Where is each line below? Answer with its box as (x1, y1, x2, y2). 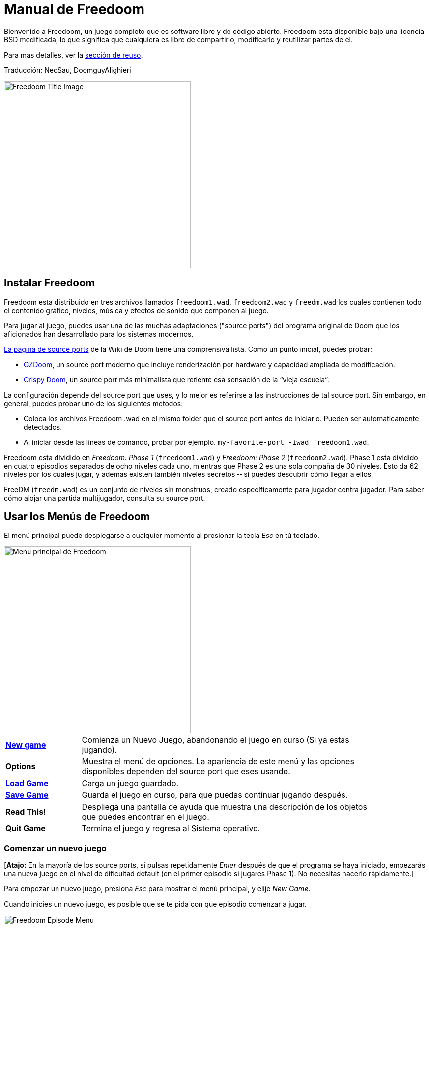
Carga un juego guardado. (82, 778, 179, 788)
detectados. (24, 422, 62, 431)
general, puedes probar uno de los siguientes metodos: (4, 399, 183, 408)
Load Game (5, 778, 49, 788)
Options (5, 761, 36, 772)
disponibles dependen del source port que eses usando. (82, 766, 290, 777)
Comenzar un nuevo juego (4, 843, 107, 853)
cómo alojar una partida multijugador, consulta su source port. (4, 493, 205, 502)
